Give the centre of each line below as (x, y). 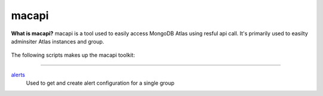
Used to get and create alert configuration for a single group (100, 83)
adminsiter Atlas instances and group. (58, 41)
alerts (18, 75)
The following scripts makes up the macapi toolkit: (73, 55)
